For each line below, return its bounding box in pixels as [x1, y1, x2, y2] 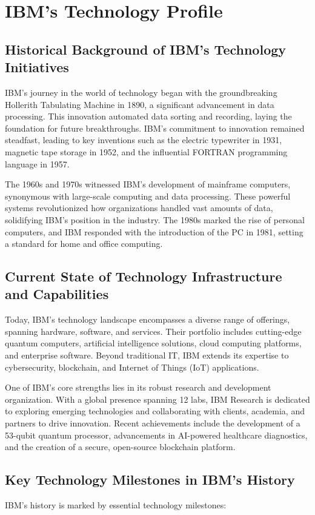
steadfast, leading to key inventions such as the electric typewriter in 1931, [5, 133, 282, 146]
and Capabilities [5, 284, 109, 303]
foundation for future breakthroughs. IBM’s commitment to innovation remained [5, 121, 305, 134]
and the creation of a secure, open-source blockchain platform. [5, 440, 236, 453]
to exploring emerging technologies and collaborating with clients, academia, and [5, 405, 305, 417]
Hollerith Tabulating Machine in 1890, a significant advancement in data [5, 98, 274, 110]
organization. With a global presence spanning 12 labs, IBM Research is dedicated [5, 392, 310, 405]
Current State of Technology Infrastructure [5, 267, 282, 286]
